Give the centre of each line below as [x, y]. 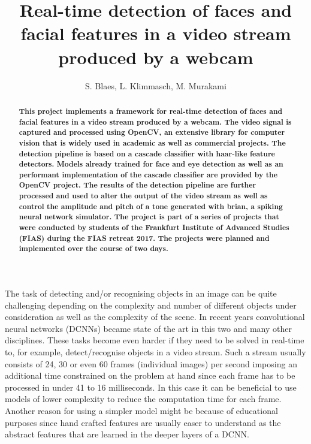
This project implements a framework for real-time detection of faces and [151, 111]
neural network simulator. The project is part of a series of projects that [149, 217]
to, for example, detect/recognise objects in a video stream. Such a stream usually [155, 352]
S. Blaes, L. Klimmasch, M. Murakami [156, 85]
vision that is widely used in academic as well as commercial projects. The [152, 143]
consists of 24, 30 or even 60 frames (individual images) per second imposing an [151, 363]
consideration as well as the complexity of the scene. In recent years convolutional [155, 317]
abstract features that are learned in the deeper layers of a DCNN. [127, 434]
